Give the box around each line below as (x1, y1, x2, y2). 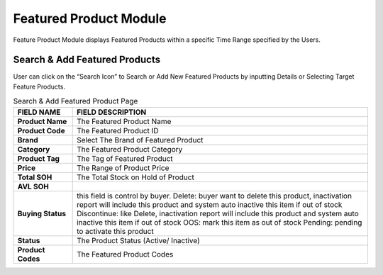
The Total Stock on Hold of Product (77, 172, 194, 182)
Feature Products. (13, 82, 65, 91)
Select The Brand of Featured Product (77, 135, 204, 145)
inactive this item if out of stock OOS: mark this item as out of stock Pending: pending (77, 217, 362, 227)
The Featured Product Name (77, 116, 172, 126)
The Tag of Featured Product (77, 153, 173, 163)
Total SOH (17, 172, 52, 182)
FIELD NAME (17, 107, 61, 117)
